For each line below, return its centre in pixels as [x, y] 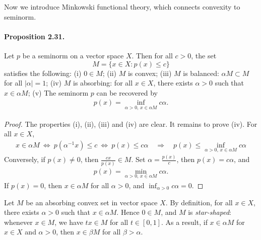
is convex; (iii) [150, 73]
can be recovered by [127, 92]
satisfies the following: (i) [43, 73]
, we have [69, 222]
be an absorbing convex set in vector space [92, 202]
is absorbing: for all [103, 83]
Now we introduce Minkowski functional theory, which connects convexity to [122, 7]
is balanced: [201, 73]
